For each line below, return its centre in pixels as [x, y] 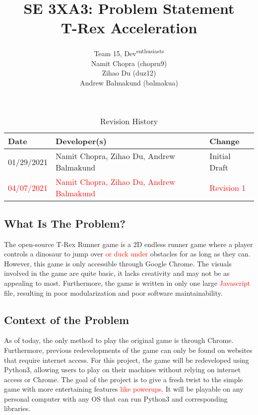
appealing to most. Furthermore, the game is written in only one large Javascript [127, 283]
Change [225, 141]
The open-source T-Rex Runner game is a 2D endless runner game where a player [129, 244]
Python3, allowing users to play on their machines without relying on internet [123, 370]
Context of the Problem [67, 319]
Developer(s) [81, 141]
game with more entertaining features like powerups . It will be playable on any [124, 389]
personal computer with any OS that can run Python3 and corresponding [116, 398]
